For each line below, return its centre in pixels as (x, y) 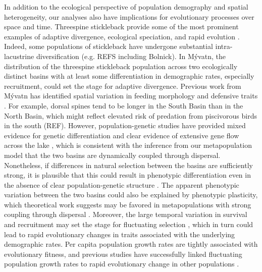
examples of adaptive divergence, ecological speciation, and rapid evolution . (122, 36)
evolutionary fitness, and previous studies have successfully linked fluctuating (123, 254)
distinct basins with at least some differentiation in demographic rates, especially (129, 76)
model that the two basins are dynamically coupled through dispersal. (112, 155)
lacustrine (19, 56)
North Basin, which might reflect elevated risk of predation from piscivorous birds (130, 115)
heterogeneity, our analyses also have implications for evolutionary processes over (129, 16)
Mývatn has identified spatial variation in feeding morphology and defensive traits (131, 96)
